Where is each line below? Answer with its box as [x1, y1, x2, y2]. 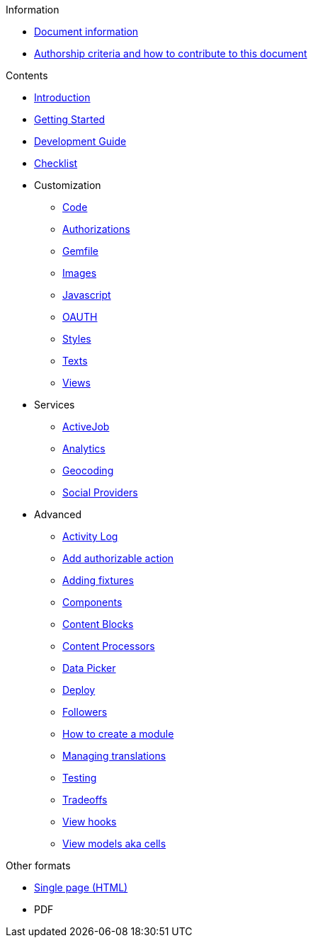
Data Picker [62, 662, 116, 674]
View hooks [62, 816, 117, 828]
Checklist [34, 157, 78, 169]
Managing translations [62, 750, 166, 762]
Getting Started [34, 113, 106, 125]
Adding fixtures [62, 574, 134, 586]
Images [62, 267, 97, 279]
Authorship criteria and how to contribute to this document [34, 47, 307, 59]
